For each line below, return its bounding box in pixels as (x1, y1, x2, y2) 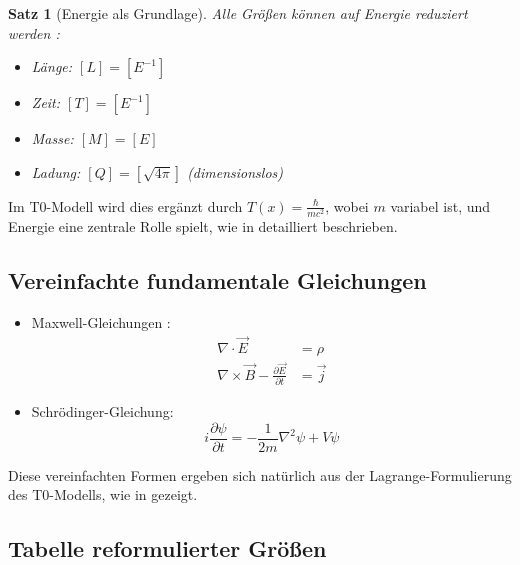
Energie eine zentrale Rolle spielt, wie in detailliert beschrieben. (8, 215, 398, 236)
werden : (8, 22, 60, 43)
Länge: (31, 56, 73, 77)
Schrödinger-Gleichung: (31, 400, 174, 421)
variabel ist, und (390, 195, 491, 216)
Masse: (31, 128, 74, 149)
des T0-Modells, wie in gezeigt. (8, 484, 198, 505)
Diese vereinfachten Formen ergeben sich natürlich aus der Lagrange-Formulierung (8, 464, 512, 485)
